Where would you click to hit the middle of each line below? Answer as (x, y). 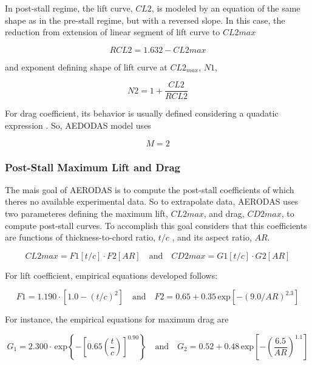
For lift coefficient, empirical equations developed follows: (111, 275)
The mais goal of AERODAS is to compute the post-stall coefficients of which (150, 189)
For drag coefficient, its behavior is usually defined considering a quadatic (142, 113)
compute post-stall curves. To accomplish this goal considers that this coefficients (156, 225)
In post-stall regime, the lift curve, (69, 8)
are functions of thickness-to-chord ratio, (80, 237)
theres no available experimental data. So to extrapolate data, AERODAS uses (152, 201)
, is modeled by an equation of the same (226, 8)
